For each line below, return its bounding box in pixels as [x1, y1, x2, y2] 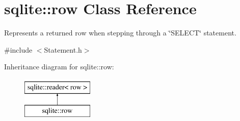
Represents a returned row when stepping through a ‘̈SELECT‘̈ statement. [4, 27, 236, 38]
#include [4, 44, 33, 55]
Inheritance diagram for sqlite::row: [4, 61, 114, 72]
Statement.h [44, 44, 82, 55]
